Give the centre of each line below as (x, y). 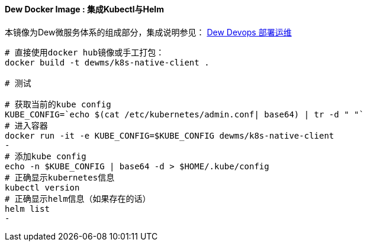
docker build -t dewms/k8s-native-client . (107, 62)
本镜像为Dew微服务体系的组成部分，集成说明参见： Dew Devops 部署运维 (148, 32)
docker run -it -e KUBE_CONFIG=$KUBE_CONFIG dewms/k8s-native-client (170, 135)
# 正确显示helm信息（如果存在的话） (78, 199)
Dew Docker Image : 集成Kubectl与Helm (84, 9)
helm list (27, 209)
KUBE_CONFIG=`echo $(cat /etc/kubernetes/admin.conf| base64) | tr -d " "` (184, 114)
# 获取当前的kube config (58, 104)
